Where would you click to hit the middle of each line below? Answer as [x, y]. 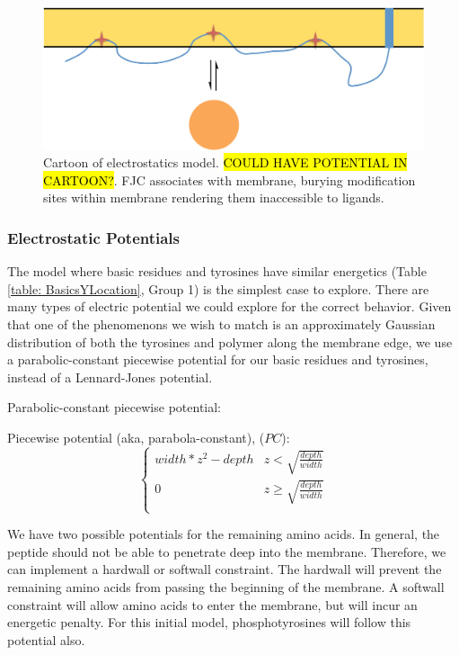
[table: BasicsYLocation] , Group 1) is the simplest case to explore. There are [218, 288]
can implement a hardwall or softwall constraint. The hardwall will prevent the [225, 569]
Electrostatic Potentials [94, 237]
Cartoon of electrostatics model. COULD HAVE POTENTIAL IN [225, 162]
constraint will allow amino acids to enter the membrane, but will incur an [212, 604]
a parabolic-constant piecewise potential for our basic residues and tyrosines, [218, 359]
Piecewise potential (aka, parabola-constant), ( [136, 437]
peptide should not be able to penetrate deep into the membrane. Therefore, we [227, 551]
